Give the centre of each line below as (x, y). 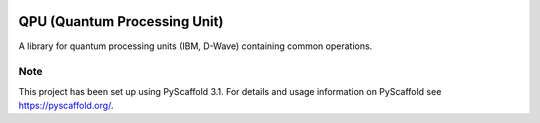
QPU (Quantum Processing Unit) (121, 21)
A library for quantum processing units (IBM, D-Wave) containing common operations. (195, 46)
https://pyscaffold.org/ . (66, 106)
